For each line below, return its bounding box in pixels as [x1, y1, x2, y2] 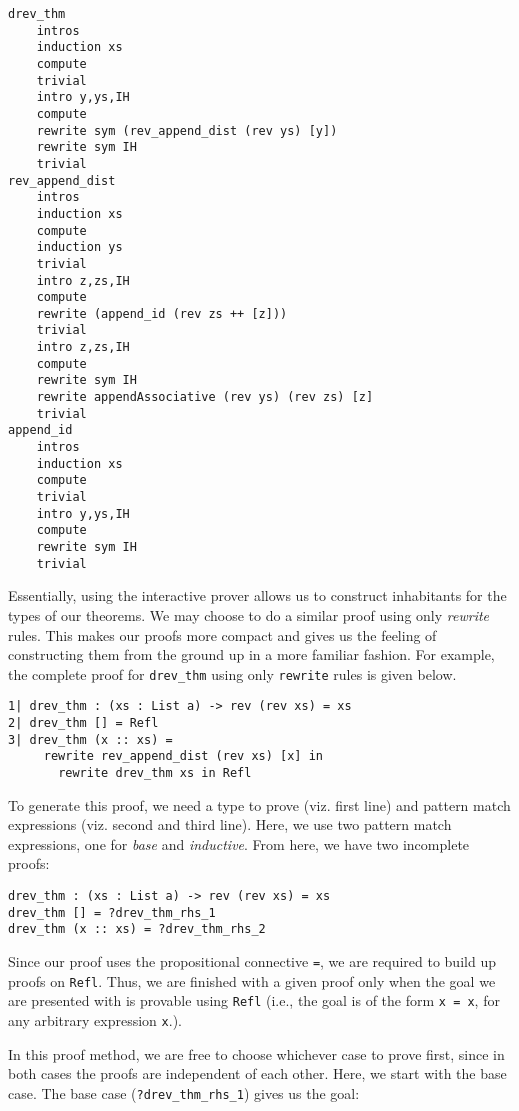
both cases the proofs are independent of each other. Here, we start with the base [8, 1063, 507, 1084]
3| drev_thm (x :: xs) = [8, 732, 173, 747]
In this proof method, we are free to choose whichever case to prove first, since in [8, 1043, 505, 1064]
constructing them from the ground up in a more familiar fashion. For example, [8, 644, 495, 665]
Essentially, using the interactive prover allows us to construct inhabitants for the [8, 585, 507, 606]
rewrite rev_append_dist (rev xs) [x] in [43, 749, 323, 764]
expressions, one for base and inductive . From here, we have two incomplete [8, 833, 470, 854]
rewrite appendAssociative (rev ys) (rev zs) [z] [36, 390, 374, 405]
